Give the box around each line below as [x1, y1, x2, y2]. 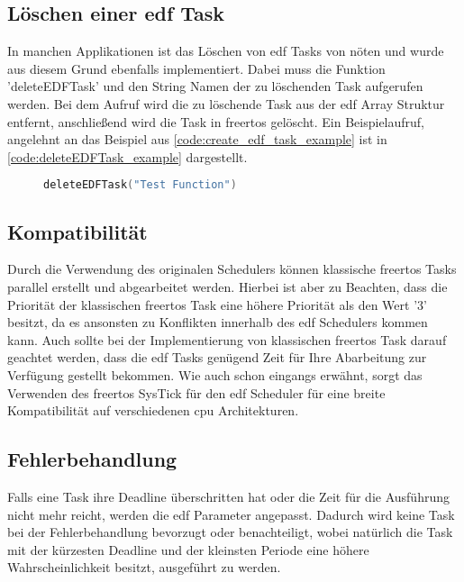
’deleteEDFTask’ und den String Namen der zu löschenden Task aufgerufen [7, 77, 423, 95]
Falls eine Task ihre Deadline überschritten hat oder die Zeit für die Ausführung [7, 487, 450, 505]
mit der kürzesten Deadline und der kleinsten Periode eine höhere [7, 540, 369, 559]
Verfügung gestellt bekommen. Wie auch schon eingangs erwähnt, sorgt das [7, 366, 423, 384]
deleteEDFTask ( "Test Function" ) [43, 178, 237, 192]
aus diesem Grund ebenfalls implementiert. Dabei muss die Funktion [7, 59, 386, 77]
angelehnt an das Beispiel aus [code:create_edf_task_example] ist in [7, 130, 387, 149]
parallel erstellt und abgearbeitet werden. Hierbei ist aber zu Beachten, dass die [7, 277, 448, 296]
